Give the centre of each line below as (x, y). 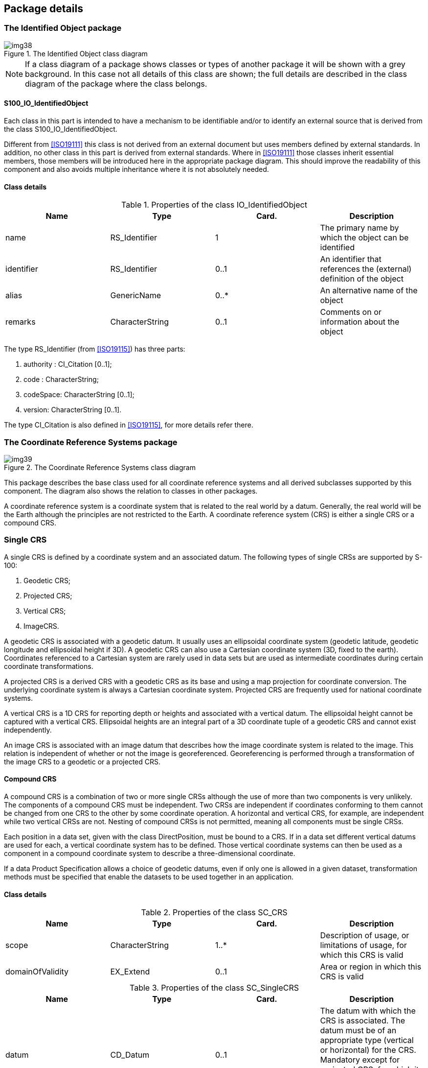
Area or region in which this (371, 967)
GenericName (136, 296)
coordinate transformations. (49, 666)
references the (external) (366, 269)
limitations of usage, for (363, 945)
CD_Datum (130, 1055)
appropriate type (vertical (367, 1040)
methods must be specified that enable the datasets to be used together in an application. (149, 877)
